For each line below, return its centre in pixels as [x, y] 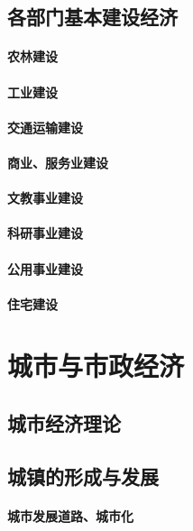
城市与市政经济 [96, 366]
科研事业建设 [45, 233]
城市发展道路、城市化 [70, 515]
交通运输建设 [45, 127]
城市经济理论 [64, 423]
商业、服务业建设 [58, 162]
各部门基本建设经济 [92, 17]
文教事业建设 [45, 198]
